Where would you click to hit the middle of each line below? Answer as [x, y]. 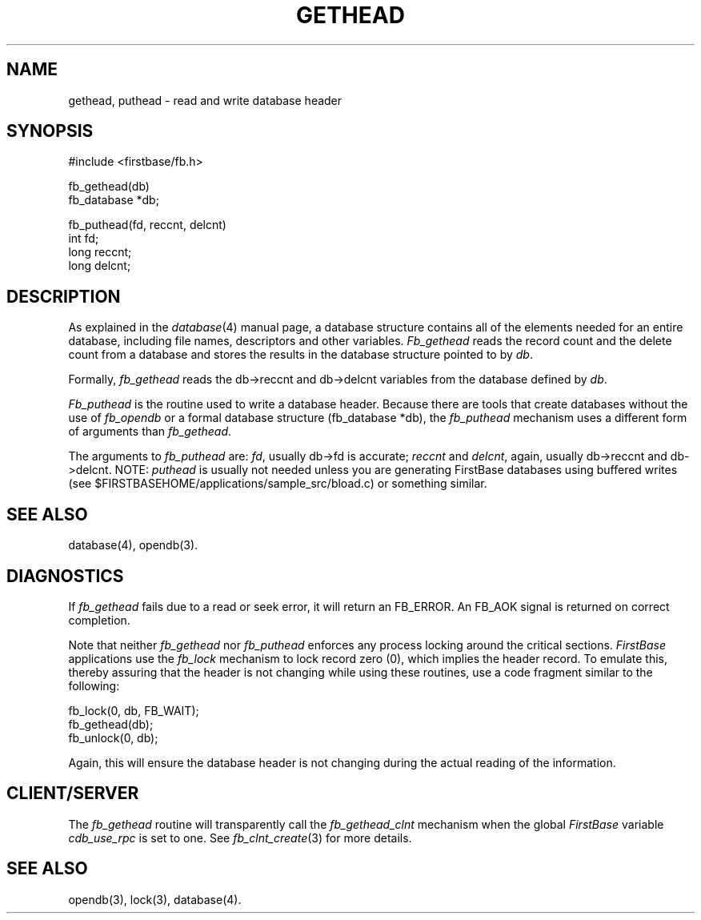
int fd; [84, 239]
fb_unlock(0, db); [113, 737]
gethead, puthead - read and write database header [205, 100]
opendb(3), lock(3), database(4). [155, 899]
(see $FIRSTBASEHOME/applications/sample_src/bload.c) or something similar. [278, 484]
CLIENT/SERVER [73, 793]
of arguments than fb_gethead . [150, 432]
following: [94, 685]
